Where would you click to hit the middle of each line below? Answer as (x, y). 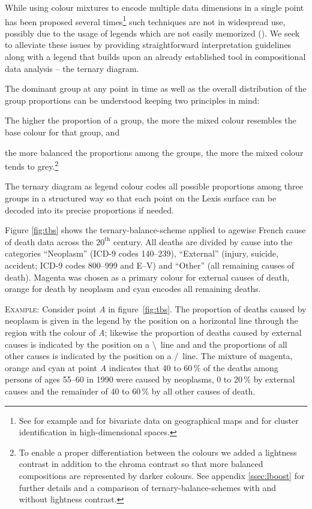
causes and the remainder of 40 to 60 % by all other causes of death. (130, 391)
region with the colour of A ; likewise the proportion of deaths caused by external (153, 332)
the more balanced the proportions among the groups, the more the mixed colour (154, 152)
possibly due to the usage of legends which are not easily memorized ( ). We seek (152, 33)
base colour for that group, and (62, 132)
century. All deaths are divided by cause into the (203, 241)
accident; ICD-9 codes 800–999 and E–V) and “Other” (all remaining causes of (150, 265)
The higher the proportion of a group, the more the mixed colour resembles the (151, 120)
